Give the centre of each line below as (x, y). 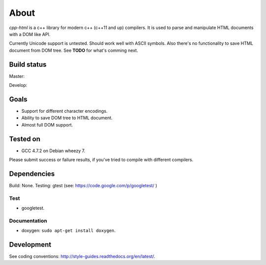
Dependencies (32, 174)
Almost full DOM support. (47, 125)
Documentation (28, 221)
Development (30, 245)
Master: (17, 76)
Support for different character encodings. (65, 111)
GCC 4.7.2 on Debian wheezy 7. (53, 151)
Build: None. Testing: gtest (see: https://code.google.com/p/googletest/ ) (83, 185)
